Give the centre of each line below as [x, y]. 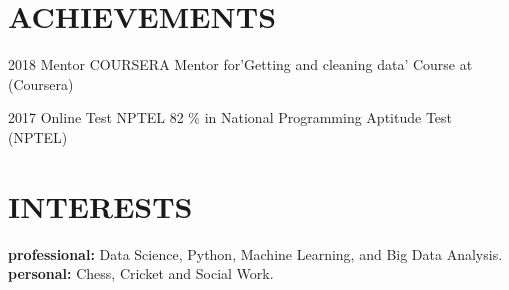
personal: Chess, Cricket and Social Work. [141, 273]
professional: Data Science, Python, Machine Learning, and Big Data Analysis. [255, 253]
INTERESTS [100, 205]
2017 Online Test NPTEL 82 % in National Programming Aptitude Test [230, 117]
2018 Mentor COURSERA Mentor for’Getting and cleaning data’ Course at [240, 64]
